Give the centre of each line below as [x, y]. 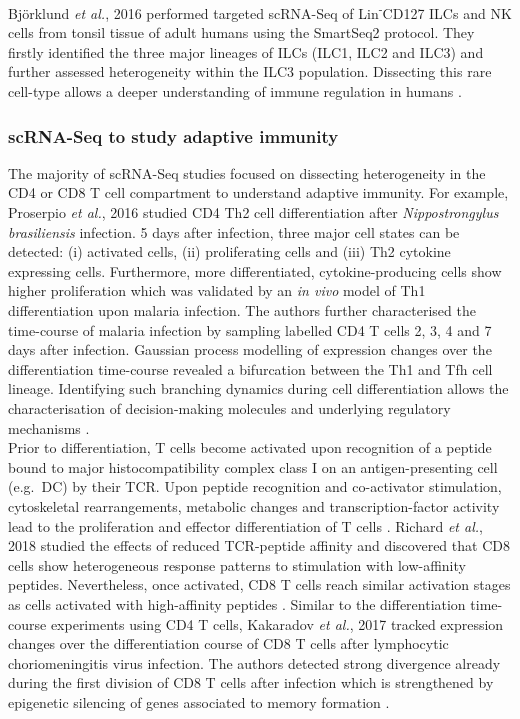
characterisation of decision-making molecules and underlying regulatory [229, 407]
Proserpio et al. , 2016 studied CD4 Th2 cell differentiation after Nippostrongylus [253, 212]
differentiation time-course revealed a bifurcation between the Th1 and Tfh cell [250, 368]
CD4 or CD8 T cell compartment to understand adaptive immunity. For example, [258, 192]
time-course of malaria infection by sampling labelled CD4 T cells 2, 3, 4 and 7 [250, 329]
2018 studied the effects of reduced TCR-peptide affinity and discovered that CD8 [259, 545]
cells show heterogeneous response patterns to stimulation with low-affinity [237, 564]
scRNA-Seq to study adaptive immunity [173, 135]
